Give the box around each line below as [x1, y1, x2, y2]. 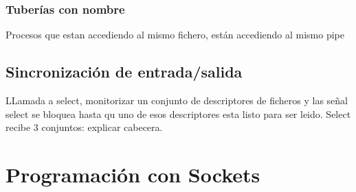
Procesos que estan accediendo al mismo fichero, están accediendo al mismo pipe [5, 27, 344, 42]
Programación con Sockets [5, 160, 260, 188]
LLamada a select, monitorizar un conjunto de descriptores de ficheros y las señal [5, 93, 348, 108]
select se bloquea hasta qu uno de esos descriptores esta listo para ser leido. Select [5, 106, 351, 121]
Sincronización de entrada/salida [5, 61, 243, 82]
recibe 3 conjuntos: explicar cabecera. [5, 120, 163, 134]
